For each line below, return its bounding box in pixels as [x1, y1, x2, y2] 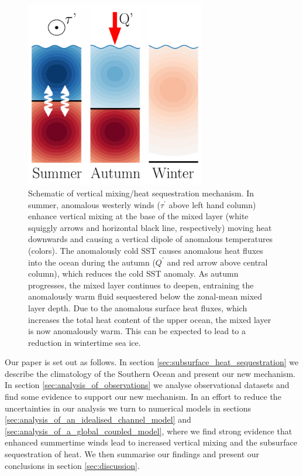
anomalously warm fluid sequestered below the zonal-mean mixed [28, 290, 263, 302]
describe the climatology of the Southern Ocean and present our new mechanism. [5, 367, 295, 379]
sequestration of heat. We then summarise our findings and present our [5, 448, 260, 460]
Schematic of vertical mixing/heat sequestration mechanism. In [28, 186, 254, 199]
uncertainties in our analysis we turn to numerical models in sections [5, 402, 251, 414]
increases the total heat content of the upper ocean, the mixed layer [28, 313, 271, 325]
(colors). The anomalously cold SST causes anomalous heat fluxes [28, 244, 263, 256]
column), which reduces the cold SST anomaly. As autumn [28, 267, 239, 280]
